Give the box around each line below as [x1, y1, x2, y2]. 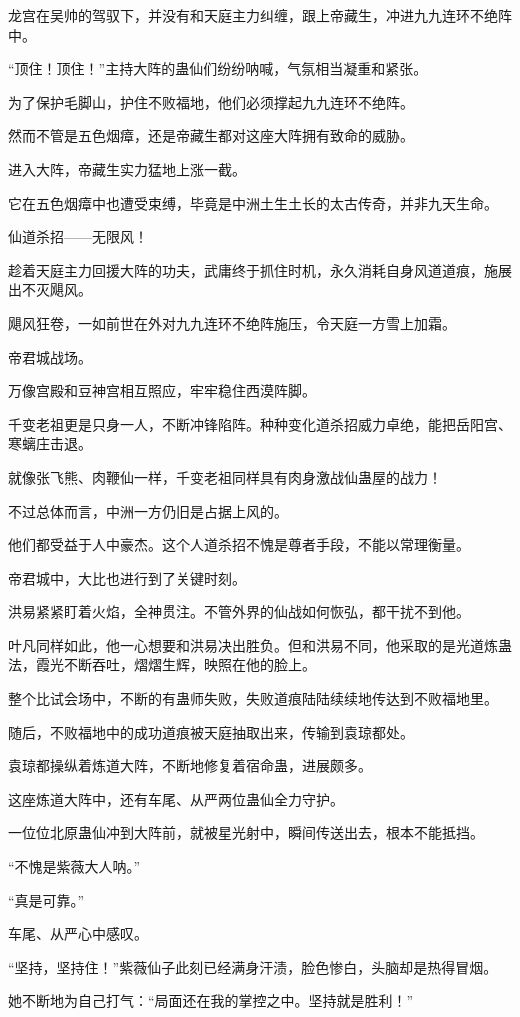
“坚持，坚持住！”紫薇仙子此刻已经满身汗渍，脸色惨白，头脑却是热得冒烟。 [8, 956, 498, 977]
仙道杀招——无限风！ [8, 226, 148, 247]
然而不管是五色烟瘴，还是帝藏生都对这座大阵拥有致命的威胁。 [8, 125, 414, 146]
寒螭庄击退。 [8, 433, 92, 454]
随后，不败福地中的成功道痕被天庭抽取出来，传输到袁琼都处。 [8, 721, 414, 742]
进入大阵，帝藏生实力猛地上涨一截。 [8, 158, 246, 179]
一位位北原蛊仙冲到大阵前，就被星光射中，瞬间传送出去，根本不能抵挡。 [8, 822, 484, 843]
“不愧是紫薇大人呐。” [8, 856, 141, 877]
